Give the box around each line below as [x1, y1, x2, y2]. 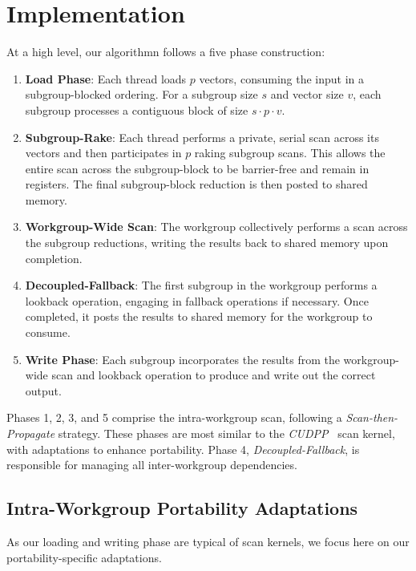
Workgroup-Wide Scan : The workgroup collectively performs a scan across [25, 218, 408, 235]
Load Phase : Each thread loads [25, 70, 187, 87]
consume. [25, 324, 71, 341]
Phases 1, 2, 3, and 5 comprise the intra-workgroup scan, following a [6, 409, 342, 426]
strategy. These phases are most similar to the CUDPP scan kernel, [58, 425, 395, 441]
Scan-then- [345, 409, 398, 426]
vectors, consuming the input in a [199, 70, 365, 87]
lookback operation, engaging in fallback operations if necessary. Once [25, 292, 369, 309]
